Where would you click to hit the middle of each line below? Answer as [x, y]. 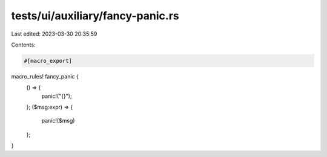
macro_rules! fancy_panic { [45, 76]
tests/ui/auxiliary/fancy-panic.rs [95, 16]
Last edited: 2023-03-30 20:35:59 [54, 34]
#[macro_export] [48, 61]
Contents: [23, 45]
